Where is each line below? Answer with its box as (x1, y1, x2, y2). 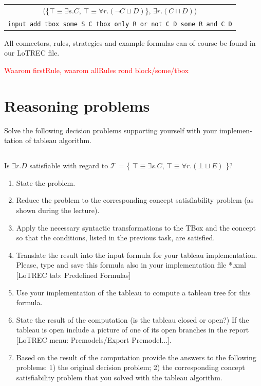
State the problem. (16, 177, 76, 188)
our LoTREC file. (4, 47, 60, 58)
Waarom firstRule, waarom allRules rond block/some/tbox (4, 64, 189, 75)
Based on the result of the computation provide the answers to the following (16, 352, 256, 362)
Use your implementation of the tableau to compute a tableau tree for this (16, 287, 251, 297)
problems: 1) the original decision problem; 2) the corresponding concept (16, 362, 245, 373)
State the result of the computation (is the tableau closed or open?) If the (16, 314, 249, 325)
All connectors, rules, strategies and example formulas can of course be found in (4, 37, 256, 48)
